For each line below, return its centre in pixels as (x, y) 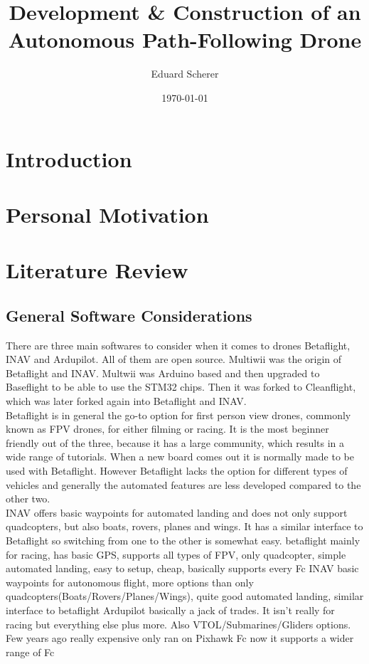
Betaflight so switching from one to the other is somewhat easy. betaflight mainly (183, 540)
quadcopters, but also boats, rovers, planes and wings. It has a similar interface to (184, 526)
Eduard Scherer (185, 74)
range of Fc (30, 652)
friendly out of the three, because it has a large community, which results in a (175, 442)
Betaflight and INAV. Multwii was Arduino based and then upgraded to (163, 373)
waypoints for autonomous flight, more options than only (130, 582)
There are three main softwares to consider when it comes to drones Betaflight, (178, 345)
